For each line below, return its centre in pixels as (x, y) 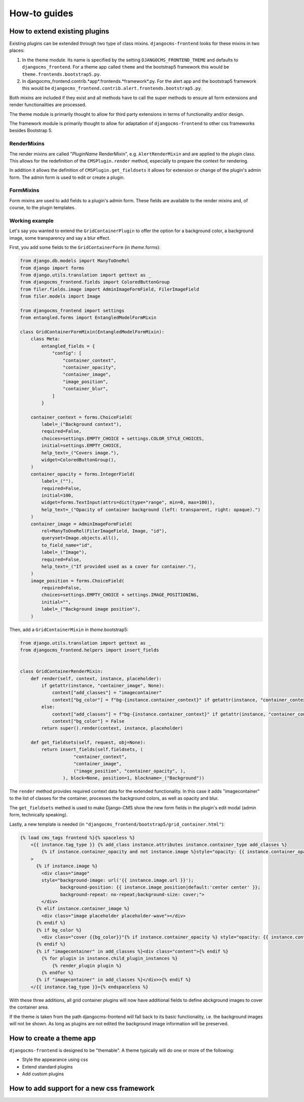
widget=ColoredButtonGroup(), (79, 460)
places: (17, 50)
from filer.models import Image (60, 296)
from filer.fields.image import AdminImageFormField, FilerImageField (110, 289)
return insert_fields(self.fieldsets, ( (92, 750)
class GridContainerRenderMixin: (62, 671)
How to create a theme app (53, 1038)
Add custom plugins (43, 1074)
